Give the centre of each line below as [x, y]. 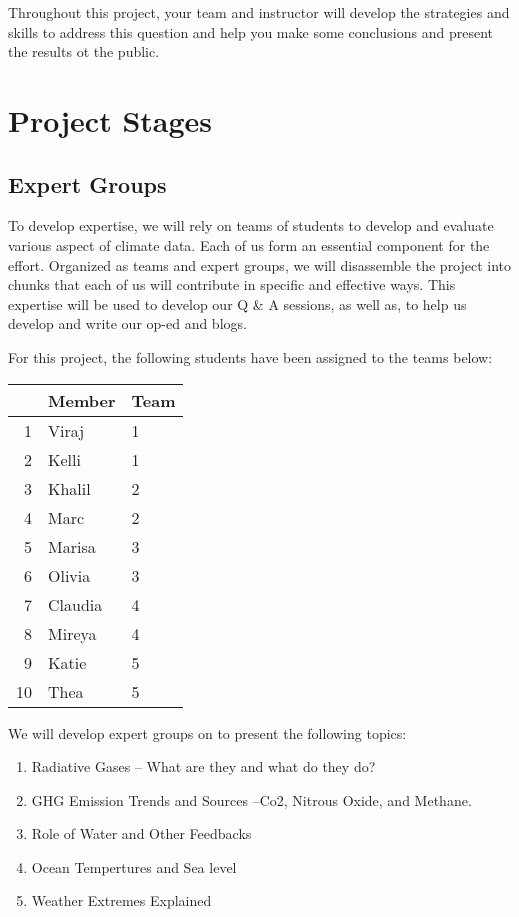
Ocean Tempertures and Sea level [134, 866]
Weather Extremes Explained [121, 900]
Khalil [69, 488]
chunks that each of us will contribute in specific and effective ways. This [232, 284]
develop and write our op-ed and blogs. [127, 323]
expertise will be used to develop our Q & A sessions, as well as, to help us [237, 303]
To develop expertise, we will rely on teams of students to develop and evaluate [251, 225]
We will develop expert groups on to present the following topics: [207, 732]
